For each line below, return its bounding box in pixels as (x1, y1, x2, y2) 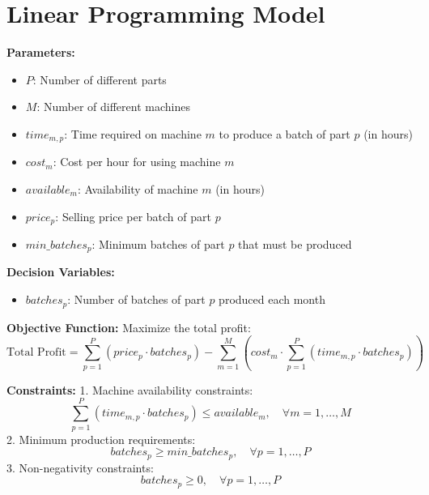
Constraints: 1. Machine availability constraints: (6, 381, 253, 398)
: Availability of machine (77, 180, 198, 197)
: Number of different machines (36, 98, 190, 115)
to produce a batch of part (219, 125, 350, 142)
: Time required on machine (64, 125, 202, 142)
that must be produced (238, 236, 352, 252)
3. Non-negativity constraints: (6, 459, 154, 476)
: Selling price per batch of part (55, 207, 211, 224)
